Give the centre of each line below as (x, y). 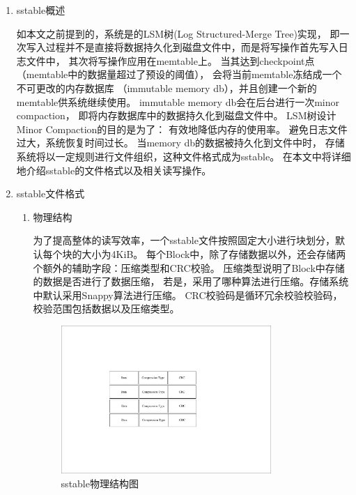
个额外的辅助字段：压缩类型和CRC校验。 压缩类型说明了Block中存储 (189, 267)
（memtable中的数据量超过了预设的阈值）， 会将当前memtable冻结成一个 (179, 74)
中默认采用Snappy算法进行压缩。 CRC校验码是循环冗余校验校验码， (188, 295)
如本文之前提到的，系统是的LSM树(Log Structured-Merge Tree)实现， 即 (178, 33)
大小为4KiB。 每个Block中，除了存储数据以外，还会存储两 (214, 253)
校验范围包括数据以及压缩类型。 (106, 309)
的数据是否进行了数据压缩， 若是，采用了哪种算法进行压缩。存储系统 (191, 281)
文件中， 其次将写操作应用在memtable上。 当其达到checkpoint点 (170, 60)
